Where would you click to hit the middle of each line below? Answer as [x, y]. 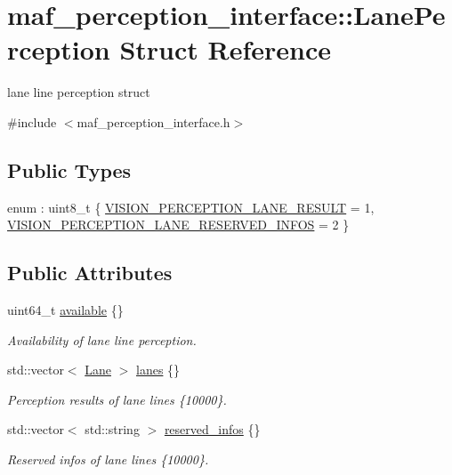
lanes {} [158, 370]
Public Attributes [90, 273]
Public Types [69, 169]
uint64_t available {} [65, 310]
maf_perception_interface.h [153, 121]
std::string [112, 429]
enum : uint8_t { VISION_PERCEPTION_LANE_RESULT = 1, [191, 207]
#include [32, 121]
